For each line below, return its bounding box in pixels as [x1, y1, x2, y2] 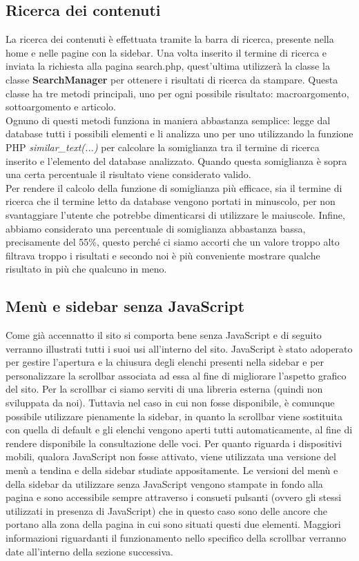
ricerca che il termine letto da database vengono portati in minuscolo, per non [6, 194, 336, 208]
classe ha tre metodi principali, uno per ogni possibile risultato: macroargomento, [6, 86, 349, 100]
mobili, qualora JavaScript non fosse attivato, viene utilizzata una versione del [6, 449, 336, 464]
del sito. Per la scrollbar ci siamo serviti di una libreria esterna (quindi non [6, 382, 323, 396]
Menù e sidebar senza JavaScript [6, 295, 245, 317]
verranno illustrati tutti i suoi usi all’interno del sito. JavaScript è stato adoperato [6, 341, 353, 355]
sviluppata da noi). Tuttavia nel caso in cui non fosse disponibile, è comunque [6, 395, 335, 410]
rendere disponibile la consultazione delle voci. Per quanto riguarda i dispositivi [6, 435, 342, 450]
